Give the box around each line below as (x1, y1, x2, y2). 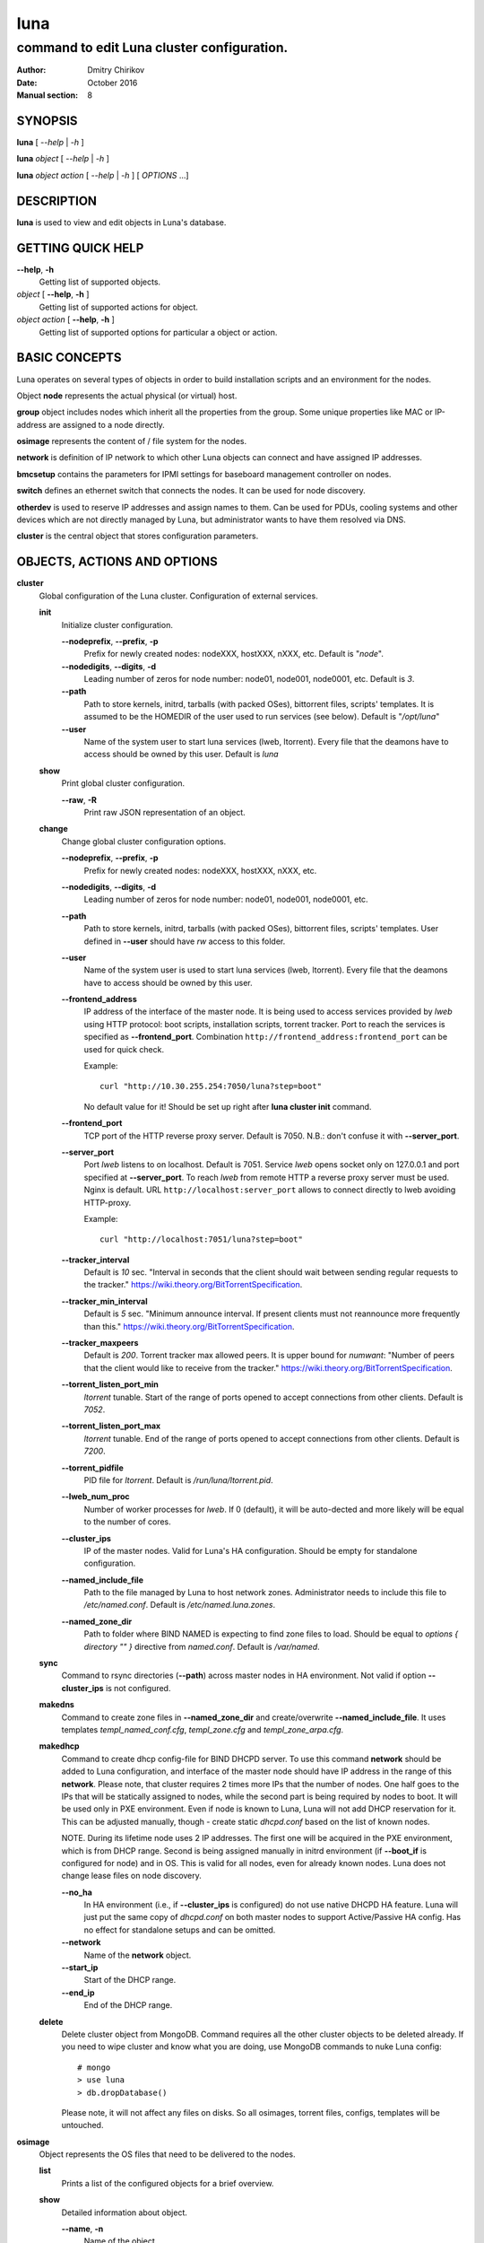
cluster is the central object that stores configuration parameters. (16, 530, 259, 542)
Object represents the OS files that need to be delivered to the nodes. (39, 2149, 296, 2160)
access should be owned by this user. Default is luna (83, 749, 279, 760)
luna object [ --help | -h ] (16, 153, 109, 164)
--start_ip (61, 1962, 99, 1973)
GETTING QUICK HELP (16, 240, 144, 256)
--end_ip (61, 1987, 95, 1998)
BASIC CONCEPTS (16, 350, 122, 365)
